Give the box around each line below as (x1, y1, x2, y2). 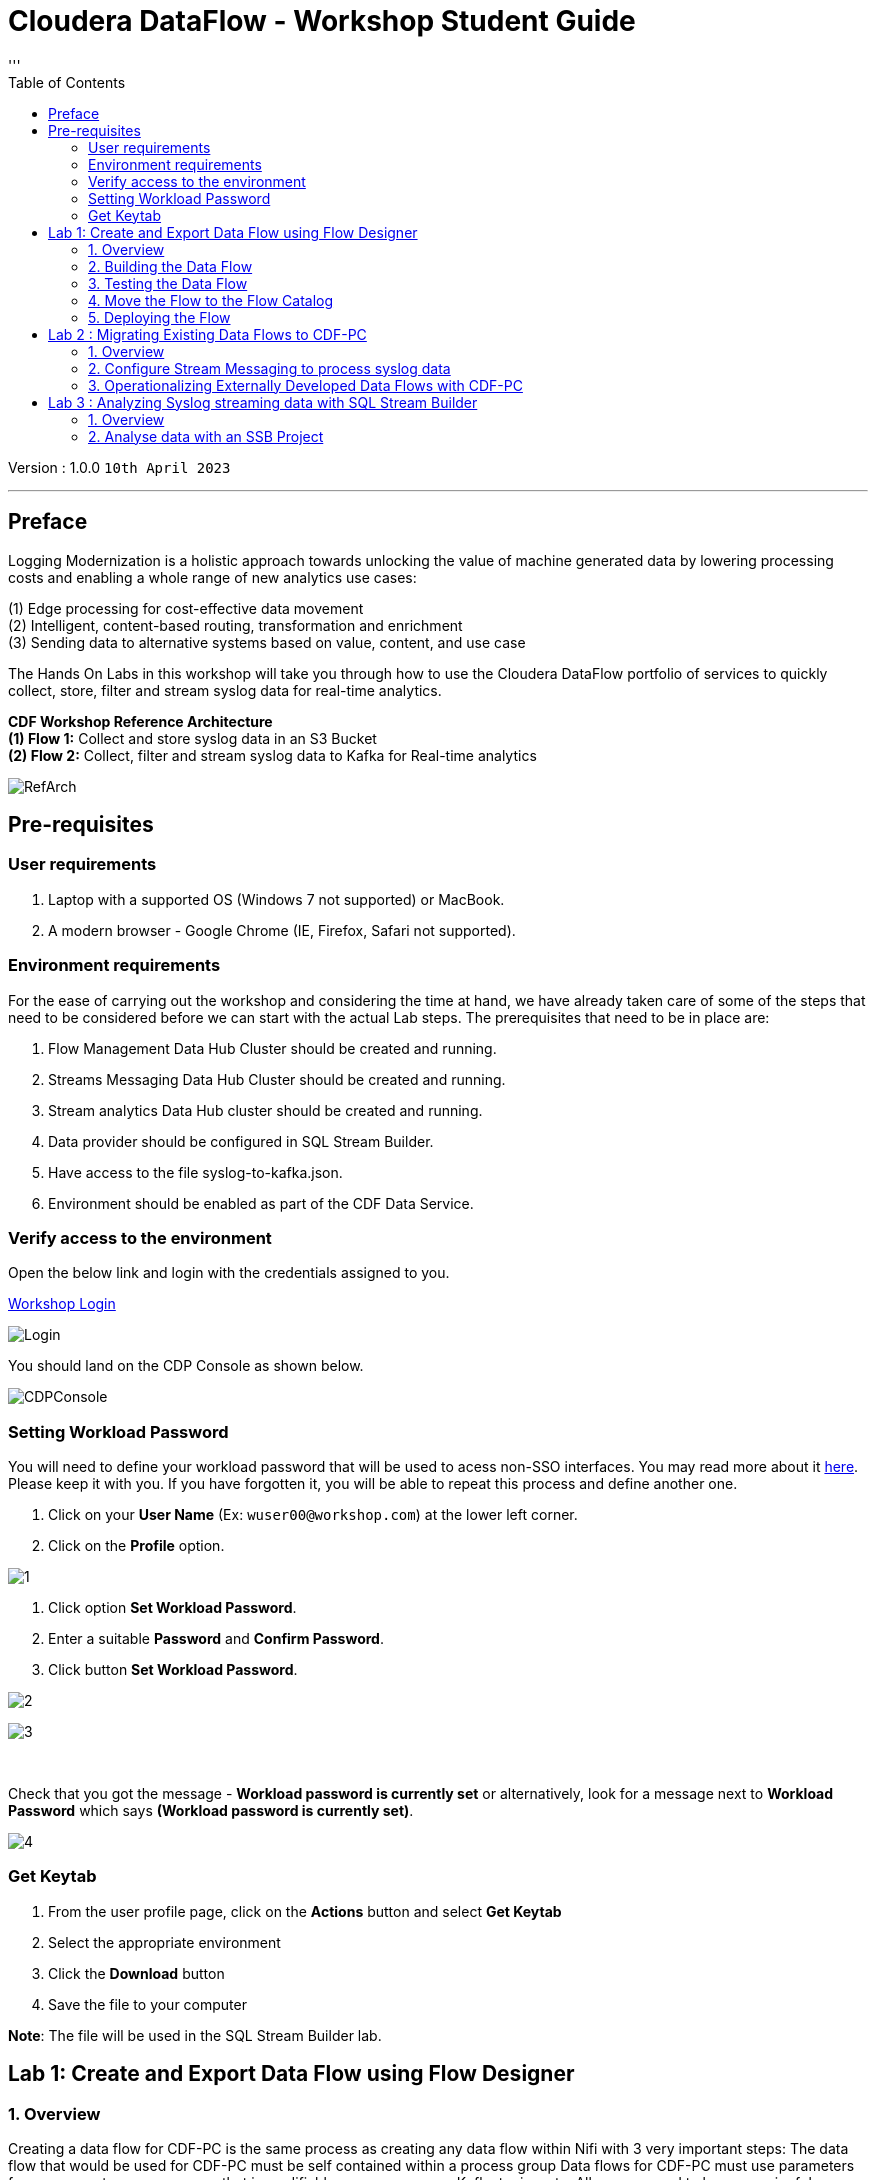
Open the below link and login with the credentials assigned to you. (8, 1264, 450, 1282)
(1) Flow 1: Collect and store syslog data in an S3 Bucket (8, 729, 377, 747)
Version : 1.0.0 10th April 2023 (8, 458, 231, 476)
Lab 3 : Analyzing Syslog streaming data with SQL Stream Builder (48, 393, 478, 411)
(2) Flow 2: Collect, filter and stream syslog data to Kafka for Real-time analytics (8, 746, 537, 764)
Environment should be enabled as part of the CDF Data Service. (48, 1194, 474, 1212)
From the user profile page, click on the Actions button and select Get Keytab (48, 1902, 562, 1920)
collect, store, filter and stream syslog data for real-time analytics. (8, 681, 442, 699)
